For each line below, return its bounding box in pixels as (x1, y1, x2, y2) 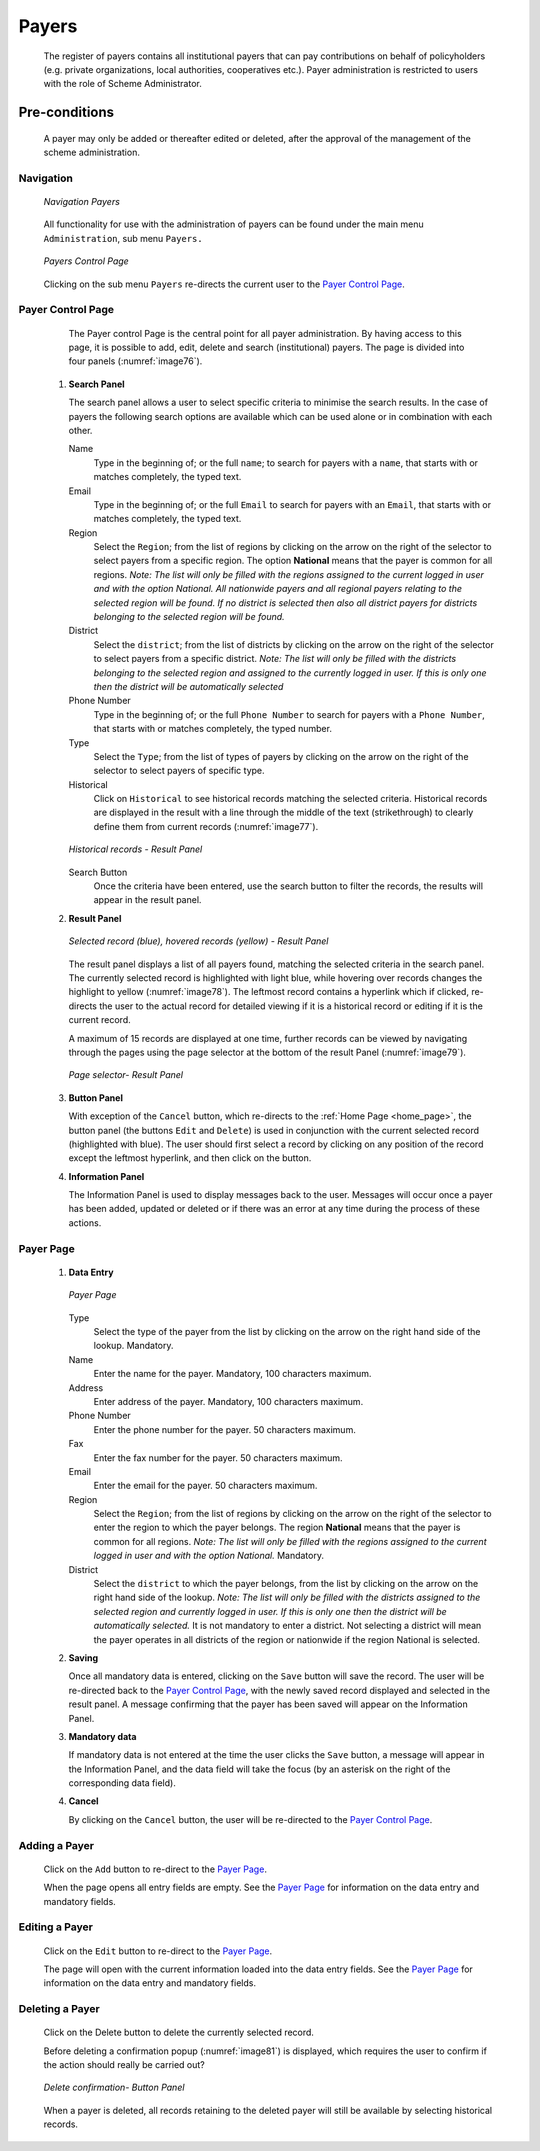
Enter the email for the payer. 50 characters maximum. (93, 1480, 318, 1492)
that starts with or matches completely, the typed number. (93, 723, 332, 735)
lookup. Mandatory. (93, 1340, 174, 1352)
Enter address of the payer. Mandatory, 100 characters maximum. (93, 1395, 364, 1407)
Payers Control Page (43, 255, 129, 267)
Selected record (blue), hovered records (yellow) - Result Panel (68, 935, 329, 947)
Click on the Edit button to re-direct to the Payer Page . (43, 1945, 273, 1957)
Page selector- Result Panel (68, 1069, 184, 1081)
